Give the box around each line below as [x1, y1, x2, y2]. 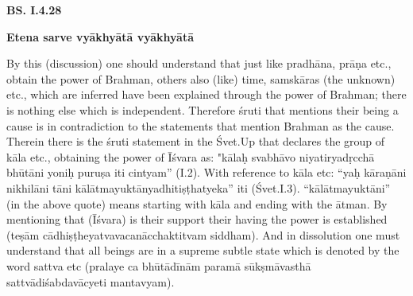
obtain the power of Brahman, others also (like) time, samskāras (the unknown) [6, 70, 396, 87]
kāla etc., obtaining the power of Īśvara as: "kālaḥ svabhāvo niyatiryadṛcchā [6, 148, 375, 165]
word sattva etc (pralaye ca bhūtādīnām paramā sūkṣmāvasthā [6, 257, 311, 274]
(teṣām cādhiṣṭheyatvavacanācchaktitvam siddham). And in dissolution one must [6, 226, 400, 243]
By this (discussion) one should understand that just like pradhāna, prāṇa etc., [6, 55, 392, 72]
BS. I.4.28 [6, 2, 62, 18]
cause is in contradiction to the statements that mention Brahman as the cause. [6, 117, 395, 134]
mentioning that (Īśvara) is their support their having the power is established [6, 211, 388, 228]
